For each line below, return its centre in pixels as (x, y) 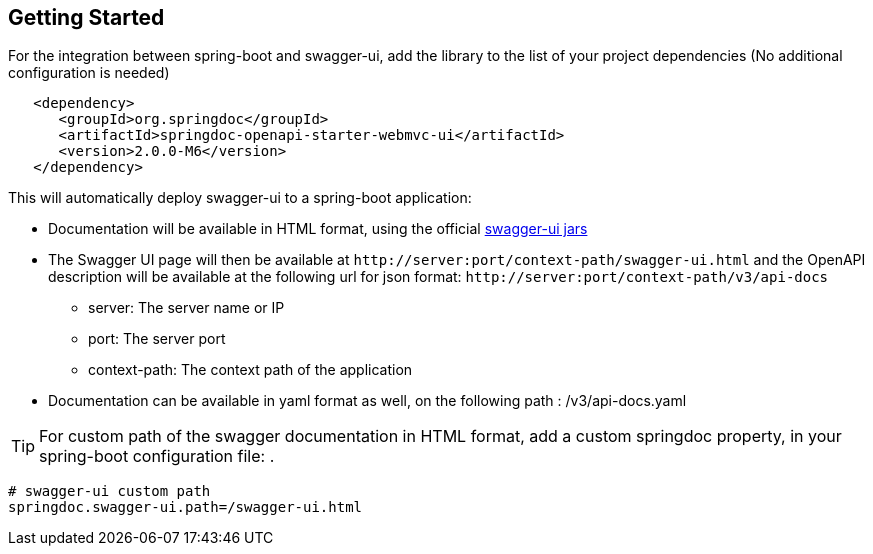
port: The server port (157, 339)
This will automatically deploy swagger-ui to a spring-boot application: (240, 198)
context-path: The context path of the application (250, 370)
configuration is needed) (89, 73)
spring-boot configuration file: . (157, 456)
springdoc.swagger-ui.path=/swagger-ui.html (185, 507)
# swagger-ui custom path (109, 491)
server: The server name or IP (186, 308)
